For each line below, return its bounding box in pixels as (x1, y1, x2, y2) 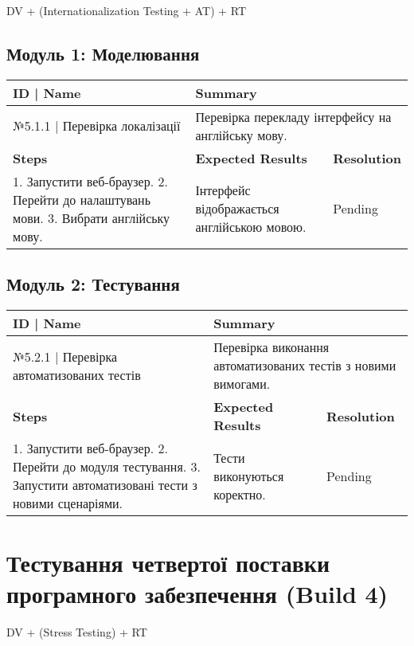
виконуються (213, 466, 284, 485)
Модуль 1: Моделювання (6, 41, 200, 65)
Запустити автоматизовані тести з (13, 476, 197, 494)
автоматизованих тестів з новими (213, 356, 396, 374)
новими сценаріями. (13, 494, 123, 512)
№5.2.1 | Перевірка (13, 346, 118, 366)
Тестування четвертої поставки (6, 546, 330, 579)
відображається (195, 199, 279, 218)
